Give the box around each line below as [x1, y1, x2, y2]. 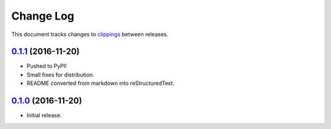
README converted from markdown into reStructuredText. [26, 79, 175, 87]
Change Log [11, 9, 75, 23]
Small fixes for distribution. [26, 71, 94, 78]
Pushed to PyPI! [26, 62, 67, 70]
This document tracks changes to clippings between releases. [11, 31, 169, 38]
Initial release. [26, 112, 62, 119]
